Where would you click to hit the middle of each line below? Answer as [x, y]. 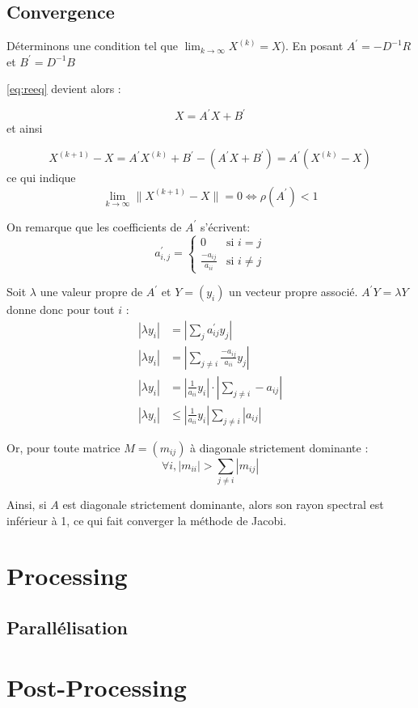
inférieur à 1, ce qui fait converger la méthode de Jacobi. [147, 520]
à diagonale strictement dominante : [279, 447]
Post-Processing [97, 687]
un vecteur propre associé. [293, 292]
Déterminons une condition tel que [92, 46]
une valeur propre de [91, 292]
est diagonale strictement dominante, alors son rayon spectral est [223, 505]
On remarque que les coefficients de [94, 226]
